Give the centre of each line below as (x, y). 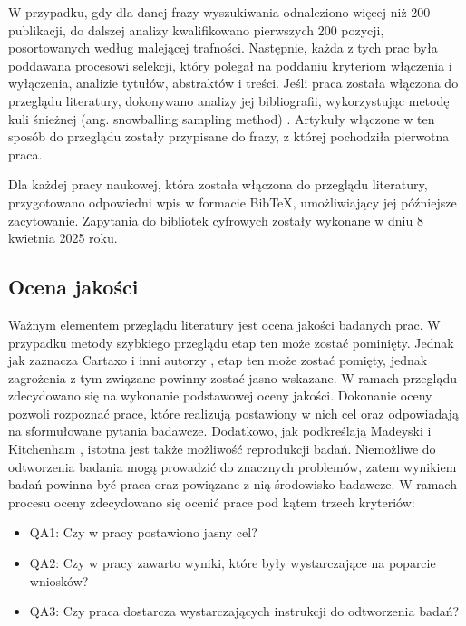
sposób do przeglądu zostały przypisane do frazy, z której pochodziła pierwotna (229, 136)
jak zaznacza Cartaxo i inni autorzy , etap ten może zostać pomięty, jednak (218, 360)
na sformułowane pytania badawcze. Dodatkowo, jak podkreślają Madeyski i (220, 431)
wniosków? (59, 580)
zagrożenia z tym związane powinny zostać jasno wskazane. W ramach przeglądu (233, 377)
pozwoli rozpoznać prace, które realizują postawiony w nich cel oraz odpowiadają (233, 413)
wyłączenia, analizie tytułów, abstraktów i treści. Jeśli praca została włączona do (233, 83)
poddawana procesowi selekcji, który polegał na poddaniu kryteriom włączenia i (230, 65)
